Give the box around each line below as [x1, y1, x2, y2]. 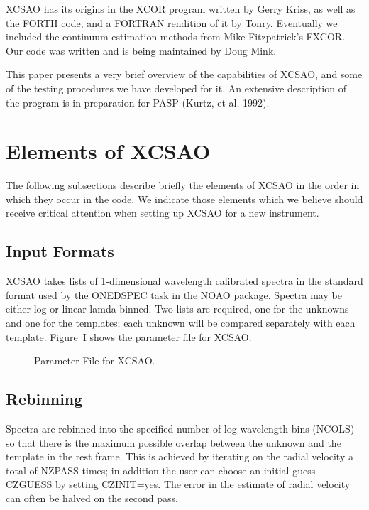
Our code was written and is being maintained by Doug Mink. [6, 43, 277, 58]
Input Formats [6, 240, 114, 262]
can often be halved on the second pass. [6, 491, 178, 505]
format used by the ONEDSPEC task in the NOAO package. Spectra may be [6, 287, 342, 302]
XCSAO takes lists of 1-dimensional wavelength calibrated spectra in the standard [6, 273, 363, 288]
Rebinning [6, 388, 83, 410]
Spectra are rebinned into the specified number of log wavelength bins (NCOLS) [6, 421, 355, 436]
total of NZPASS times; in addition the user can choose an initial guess [6, 462, 316, 477]
